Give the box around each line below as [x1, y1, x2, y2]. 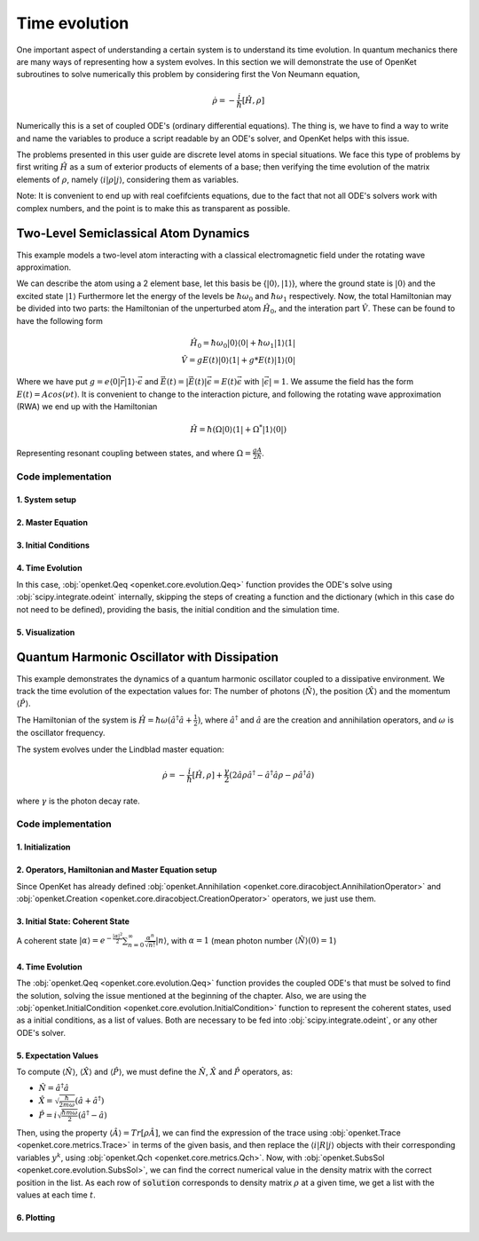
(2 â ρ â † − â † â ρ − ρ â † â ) [229, 768, 315, 780]
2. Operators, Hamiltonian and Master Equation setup [16, 865, 217, 875]
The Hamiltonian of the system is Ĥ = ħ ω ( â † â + [16, 714, 192, 725]
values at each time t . [16, 1190, 97, 1200]
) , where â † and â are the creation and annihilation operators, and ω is [197, 714, 454, 725]
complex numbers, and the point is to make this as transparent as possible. [16, 202, 291, 213]
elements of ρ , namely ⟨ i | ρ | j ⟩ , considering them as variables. [16, 174, 239, 185]
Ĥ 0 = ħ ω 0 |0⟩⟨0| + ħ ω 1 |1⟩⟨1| [190, 337, 296, 350]
